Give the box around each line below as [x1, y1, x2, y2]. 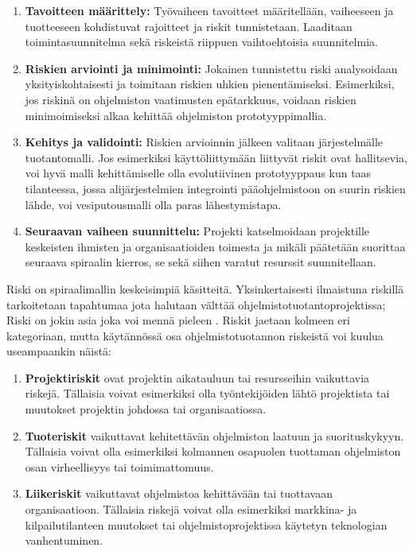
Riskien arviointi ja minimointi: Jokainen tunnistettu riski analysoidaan [25, 60, 398, 76]
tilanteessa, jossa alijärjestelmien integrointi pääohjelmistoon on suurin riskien [25, 180, 406, 196]
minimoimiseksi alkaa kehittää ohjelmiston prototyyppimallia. [25, 107, 327, 123]
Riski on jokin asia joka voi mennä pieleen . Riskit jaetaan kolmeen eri [6, 312, 350, 328]
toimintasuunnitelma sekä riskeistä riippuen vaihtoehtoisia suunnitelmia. [25, 33, 378, 50]
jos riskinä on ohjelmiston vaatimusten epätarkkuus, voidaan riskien [25, 91, 357, 107]
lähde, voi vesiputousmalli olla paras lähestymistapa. [25, 196, 282, 212]
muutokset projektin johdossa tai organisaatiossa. [25, 401, 267, 417]
